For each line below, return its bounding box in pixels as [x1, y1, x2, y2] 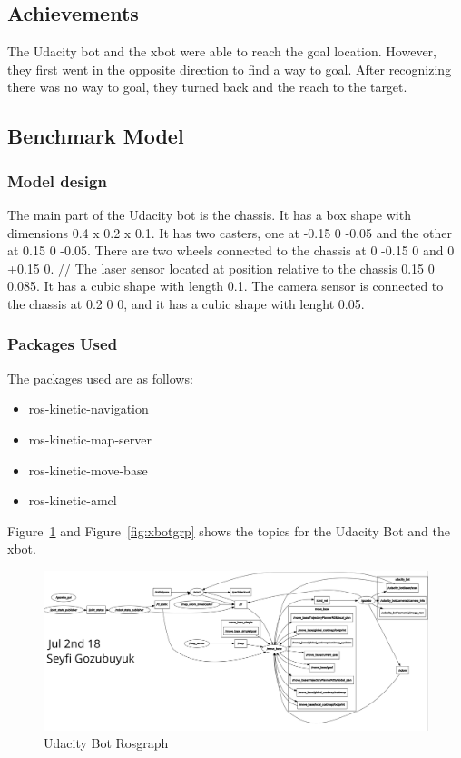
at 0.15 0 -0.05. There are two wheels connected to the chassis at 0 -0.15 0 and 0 [7, 241, 455, 260]
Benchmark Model [7, 122, 184, 150]
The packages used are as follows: [7, 368, 193, 387]
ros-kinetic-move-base [28, 460, 148, 479]
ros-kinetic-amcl [28, 491, 117, 510]
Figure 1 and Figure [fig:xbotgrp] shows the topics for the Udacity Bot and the [7, 521, 450, 540]
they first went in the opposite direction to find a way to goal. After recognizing [7, 59, 452, 78]
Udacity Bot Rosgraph [44, 733, 169, 753]
